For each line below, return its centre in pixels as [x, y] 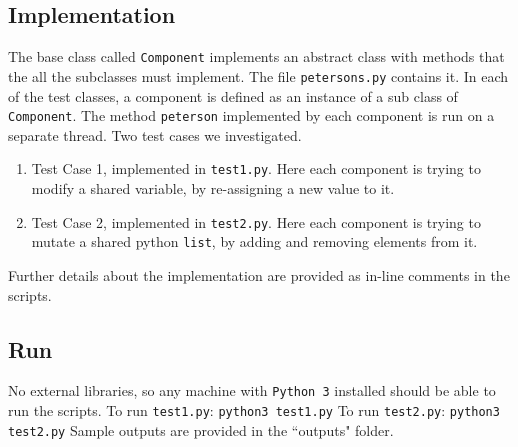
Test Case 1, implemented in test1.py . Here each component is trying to [256, 168]
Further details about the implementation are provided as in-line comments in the [259, 274]
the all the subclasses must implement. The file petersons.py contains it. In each [258, 75]
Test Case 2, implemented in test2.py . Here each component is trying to [256, 221]
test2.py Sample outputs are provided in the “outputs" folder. [201, 429]
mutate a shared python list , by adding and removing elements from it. [254, 241]
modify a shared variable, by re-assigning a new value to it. [213, 188]
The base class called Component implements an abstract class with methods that [256, 56]
